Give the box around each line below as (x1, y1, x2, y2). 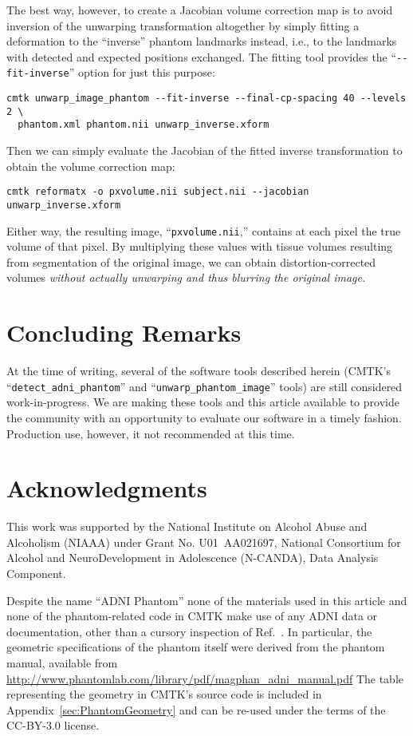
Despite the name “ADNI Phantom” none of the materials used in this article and (6, 592, 407, 608)
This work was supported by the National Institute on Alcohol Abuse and (6, 518, 368, 535)
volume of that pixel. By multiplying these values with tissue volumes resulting (6, 238, 393, 255)
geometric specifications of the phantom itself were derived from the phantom (6, 639, 385, 655)
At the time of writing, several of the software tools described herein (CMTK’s (6, 362, 391, 379)
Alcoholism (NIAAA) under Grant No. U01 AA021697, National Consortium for (6, 533, 401, 550)
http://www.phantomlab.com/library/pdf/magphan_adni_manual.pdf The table (6, 670, 403, 687)
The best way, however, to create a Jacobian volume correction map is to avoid (6, 2, 393, 18)
